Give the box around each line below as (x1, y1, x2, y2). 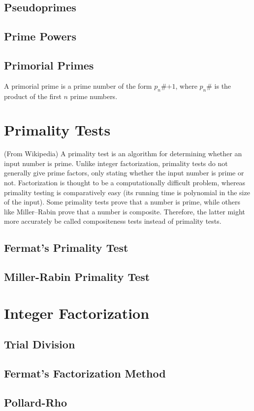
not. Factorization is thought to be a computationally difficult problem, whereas (4, 177, 246, 188)
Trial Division (4, 337, 75, 352)
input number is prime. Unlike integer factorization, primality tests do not (4, 158, 228, 168)
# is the (206, 80, 231, 91)
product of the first (4, 91, 62, 101)
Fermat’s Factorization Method (4, 366, 166, 381)
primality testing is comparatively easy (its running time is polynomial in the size (4, 187, 250, 197)
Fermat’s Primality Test (4, 240, 128, 255)
